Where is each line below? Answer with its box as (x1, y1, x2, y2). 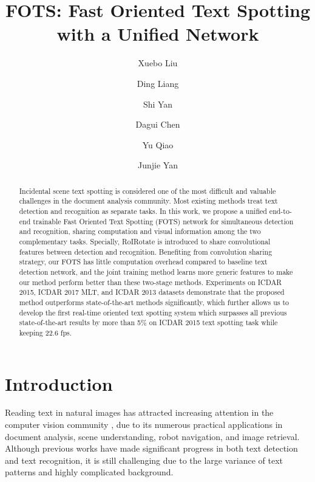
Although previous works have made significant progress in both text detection (5, 442, 298, 455)
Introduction (5, 371, 113, 396)
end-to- (269, 205, 292, 216)
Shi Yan (143, 97, 173, 110)
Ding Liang (137, 77, 179, 89)
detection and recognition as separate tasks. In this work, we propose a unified (19, 205, 267, 216)
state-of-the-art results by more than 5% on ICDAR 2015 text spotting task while (19, 317, 278, 328)
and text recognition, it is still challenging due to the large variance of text (5, 453, 283, 466)
